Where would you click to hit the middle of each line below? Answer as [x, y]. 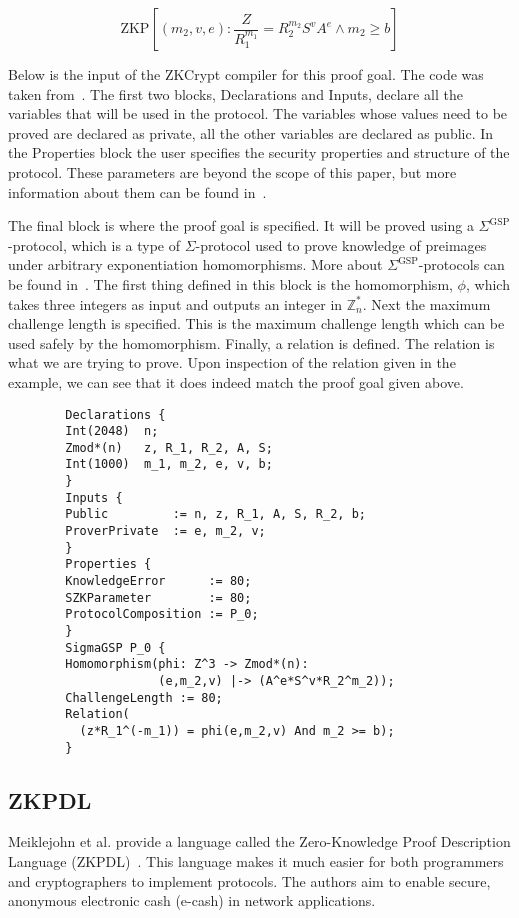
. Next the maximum [426, 303]
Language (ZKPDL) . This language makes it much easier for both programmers [256, 861]
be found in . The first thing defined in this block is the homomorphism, [230, 283]
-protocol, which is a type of [94, 244]
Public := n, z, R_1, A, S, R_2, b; [215, 514]
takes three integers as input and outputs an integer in [175, 303]
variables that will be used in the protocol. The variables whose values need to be [258, 113]
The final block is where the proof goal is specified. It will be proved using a [241, 225]
